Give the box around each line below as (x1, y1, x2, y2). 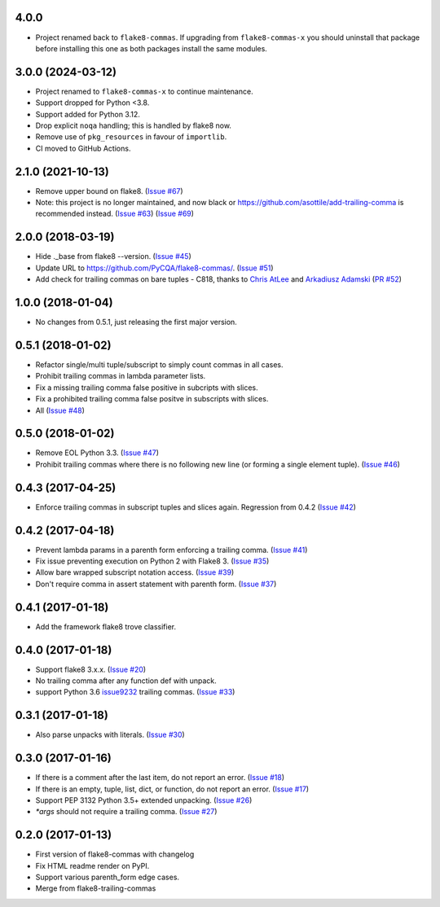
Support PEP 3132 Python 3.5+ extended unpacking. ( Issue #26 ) (35, 795, 253, 805)
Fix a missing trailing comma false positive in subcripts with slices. (35, 383, 258, 392)
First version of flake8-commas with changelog (35, 849, 195, 859)
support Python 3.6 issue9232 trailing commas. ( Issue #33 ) (35, 687, 235, 697)
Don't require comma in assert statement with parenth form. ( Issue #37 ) (35, 579, 277, 589)
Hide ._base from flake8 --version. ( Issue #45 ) (35, 252, 191, 261)
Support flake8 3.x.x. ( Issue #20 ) (35, 664, 147, 674)
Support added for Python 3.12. (35, 109, 140, 119)
